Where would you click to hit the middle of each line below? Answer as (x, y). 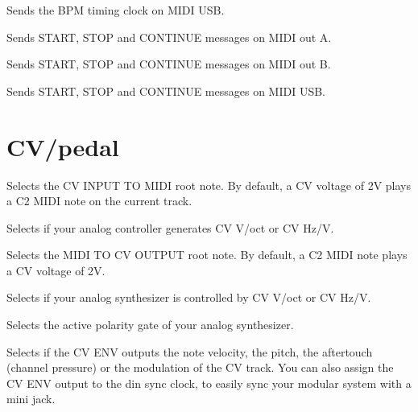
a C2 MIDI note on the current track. (99, 201)
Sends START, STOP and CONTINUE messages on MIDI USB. (166, 91)
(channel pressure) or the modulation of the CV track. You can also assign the (200, 367)
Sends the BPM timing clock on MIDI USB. (116, 10)
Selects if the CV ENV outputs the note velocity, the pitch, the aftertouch (190, 351)
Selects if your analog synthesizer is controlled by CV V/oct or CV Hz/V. (189, 297)
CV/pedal (63, 146)
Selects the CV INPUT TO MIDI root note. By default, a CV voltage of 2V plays (209, 185)
